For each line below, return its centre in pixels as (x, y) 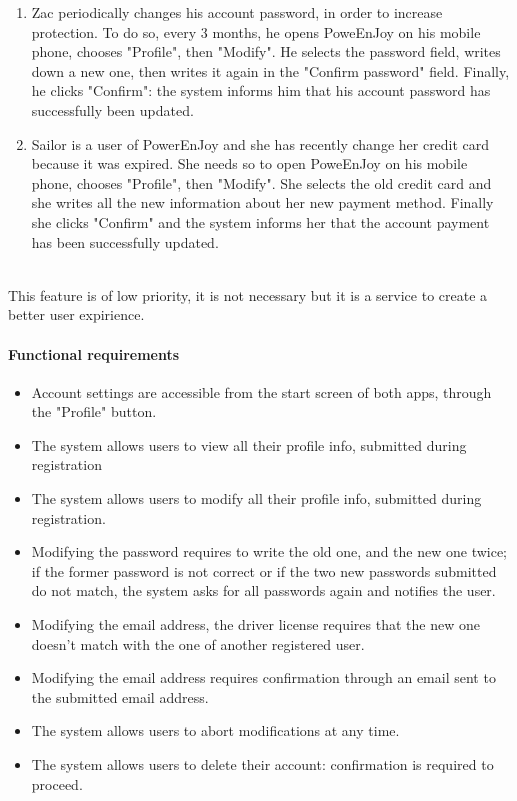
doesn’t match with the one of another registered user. (198, 643)
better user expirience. (76, 314)
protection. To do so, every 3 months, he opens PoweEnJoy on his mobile (256, 31)
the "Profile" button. (94, 411)
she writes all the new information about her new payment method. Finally (262, 202)
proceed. (57, 783)
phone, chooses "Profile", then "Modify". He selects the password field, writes (266, 51)
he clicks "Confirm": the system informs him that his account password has (261, 90)
